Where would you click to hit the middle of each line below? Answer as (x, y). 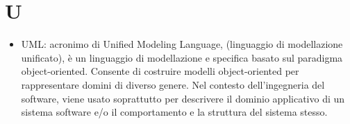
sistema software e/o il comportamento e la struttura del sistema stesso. (174, 112)
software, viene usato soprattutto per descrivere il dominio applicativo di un (183, 98)
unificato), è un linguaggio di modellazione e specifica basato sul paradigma (182, 57)
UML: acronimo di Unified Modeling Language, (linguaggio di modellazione (182, 44)
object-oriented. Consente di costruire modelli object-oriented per (160, 71)
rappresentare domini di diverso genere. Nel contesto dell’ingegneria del (173, 84)
